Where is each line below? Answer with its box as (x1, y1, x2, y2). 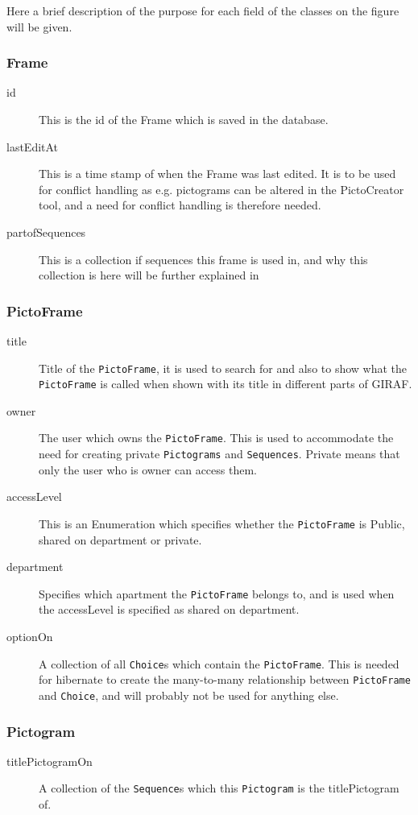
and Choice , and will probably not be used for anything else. (39, 686, 339, 703)
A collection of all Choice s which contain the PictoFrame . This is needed (39, 655, 399, 672)
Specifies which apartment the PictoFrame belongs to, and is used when (39, 585, 395, 602)
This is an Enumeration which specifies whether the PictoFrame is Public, (39, 515, 405, 532)
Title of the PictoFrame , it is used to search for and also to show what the (39, 359, 408, 376)
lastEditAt (6, 138, 59, 155)
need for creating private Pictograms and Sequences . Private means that (39, 445, 400, 462)
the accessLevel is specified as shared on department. (39, 601, 300, 618)
